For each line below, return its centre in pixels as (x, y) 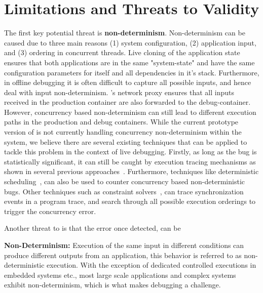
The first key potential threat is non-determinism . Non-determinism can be (125, 33)
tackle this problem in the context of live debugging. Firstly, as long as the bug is (130, 152)
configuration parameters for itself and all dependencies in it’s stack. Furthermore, (132, 72)
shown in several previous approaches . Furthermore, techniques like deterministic (131, 171)
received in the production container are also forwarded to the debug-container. (127, 102)
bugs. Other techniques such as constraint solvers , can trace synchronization (124, 191)
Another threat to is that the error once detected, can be (92, 228)
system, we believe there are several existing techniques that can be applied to (126, 141)
